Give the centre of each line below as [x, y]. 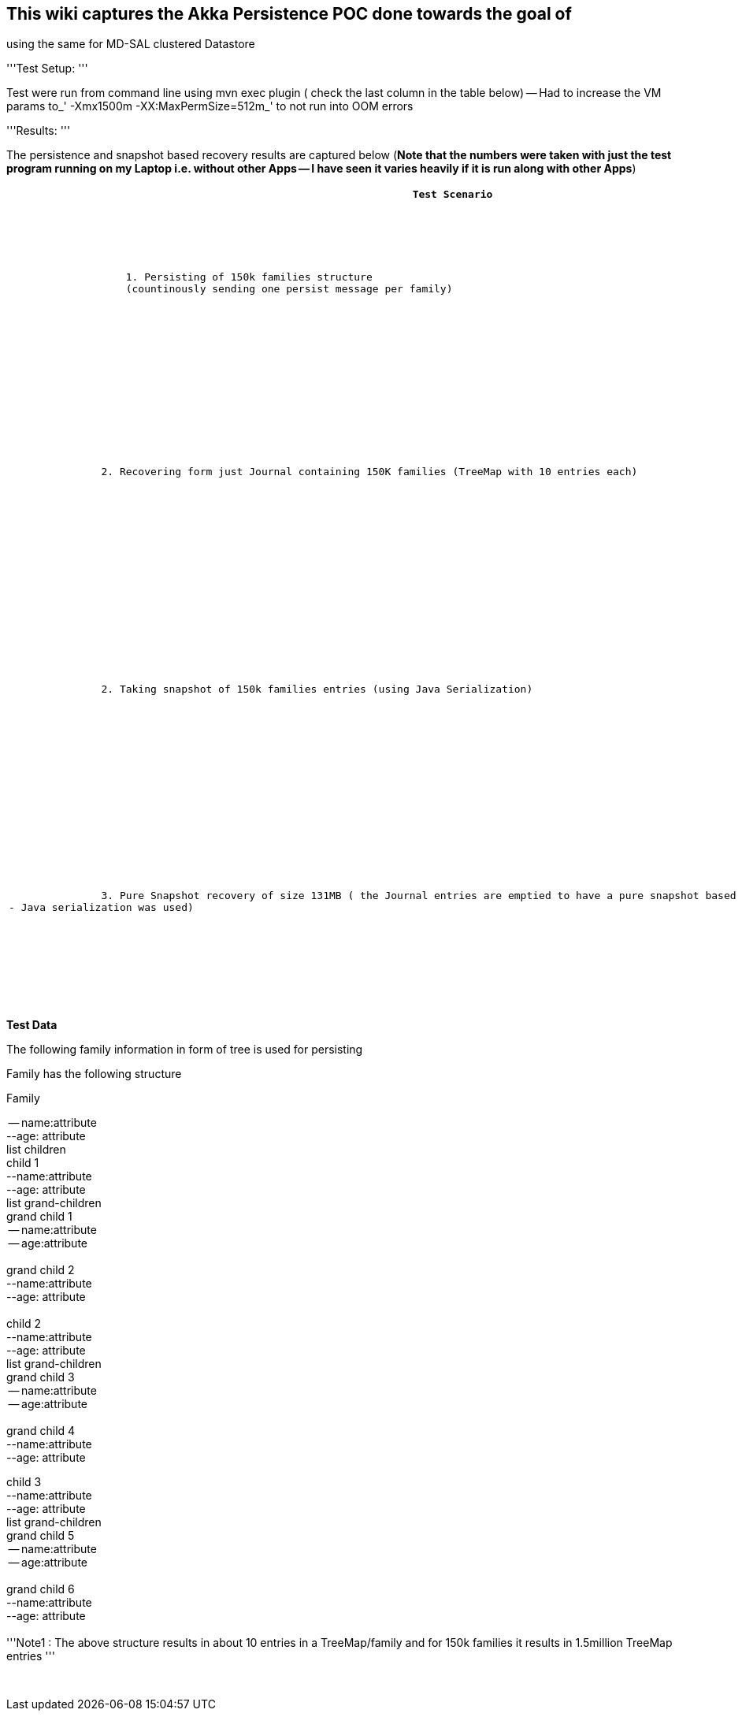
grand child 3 [41, 1377]
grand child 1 [39, 1217]
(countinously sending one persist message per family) [289, 288]
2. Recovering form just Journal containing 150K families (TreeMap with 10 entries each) [369, 471]
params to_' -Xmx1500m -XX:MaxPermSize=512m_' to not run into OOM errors [210, 106]
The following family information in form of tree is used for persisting [185, 1050]
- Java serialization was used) [101, 907]
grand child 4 [41, 1431]
